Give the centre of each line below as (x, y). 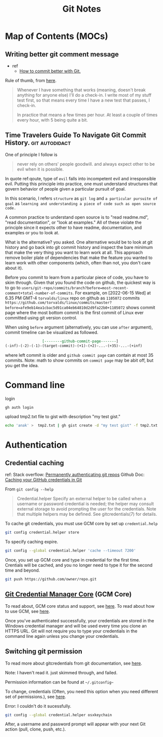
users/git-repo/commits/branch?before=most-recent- (75, 288)
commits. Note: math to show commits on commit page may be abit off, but (79, 360)
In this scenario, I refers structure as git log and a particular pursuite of (81, 198)
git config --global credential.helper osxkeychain (58, 715)
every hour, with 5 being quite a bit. (53, 120)
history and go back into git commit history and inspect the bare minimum (79, 247)
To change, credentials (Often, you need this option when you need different (81, 691)
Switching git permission (44, 652)
